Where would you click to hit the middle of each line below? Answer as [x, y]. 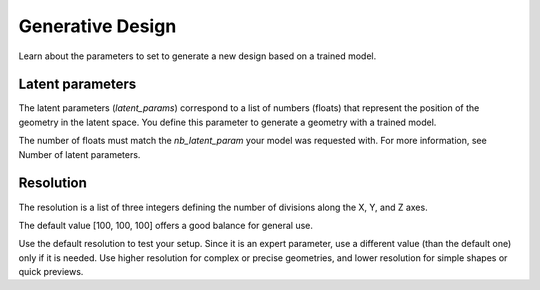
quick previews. [51, 272]
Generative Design [97, 26]
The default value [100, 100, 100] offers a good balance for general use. [166, 225]
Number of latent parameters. [79, 154]
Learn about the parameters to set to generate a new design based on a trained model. [197, 56]
